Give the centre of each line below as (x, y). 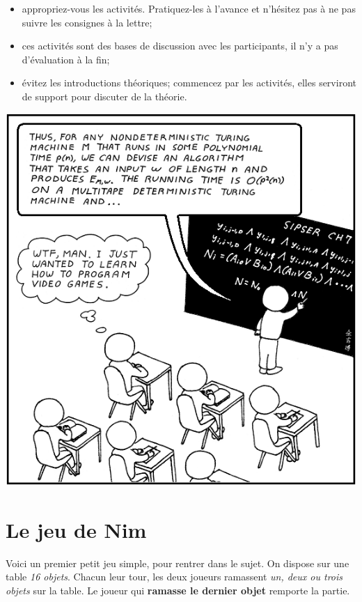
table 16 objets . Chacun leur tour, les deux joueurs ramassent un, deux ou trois (174, 577)
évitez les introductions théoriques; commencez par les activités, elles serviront (189, 83)
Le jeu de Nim (76, 529)
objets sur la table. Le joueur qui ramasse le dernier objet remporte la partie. (178, 590)
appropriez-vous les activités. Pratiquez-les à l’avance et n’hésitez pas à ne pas (189, 8)
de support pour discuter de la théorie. (104, 96)
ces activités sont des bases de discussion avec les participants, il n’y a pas (180, 46)
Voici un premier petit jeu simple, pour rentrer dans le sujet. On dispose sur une (178, 563)
